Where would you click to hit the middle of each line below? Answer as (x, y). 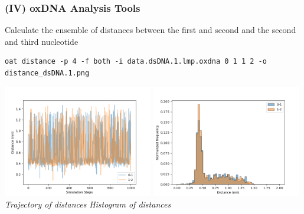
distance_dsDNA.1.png (47, 73)
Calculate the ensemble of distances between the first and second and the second (151, 30)
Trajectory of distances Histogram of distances (88, 204)
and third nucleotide (42, 41)
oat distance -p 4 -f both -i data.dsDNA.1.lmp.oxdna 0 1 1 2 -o (136, 62)
